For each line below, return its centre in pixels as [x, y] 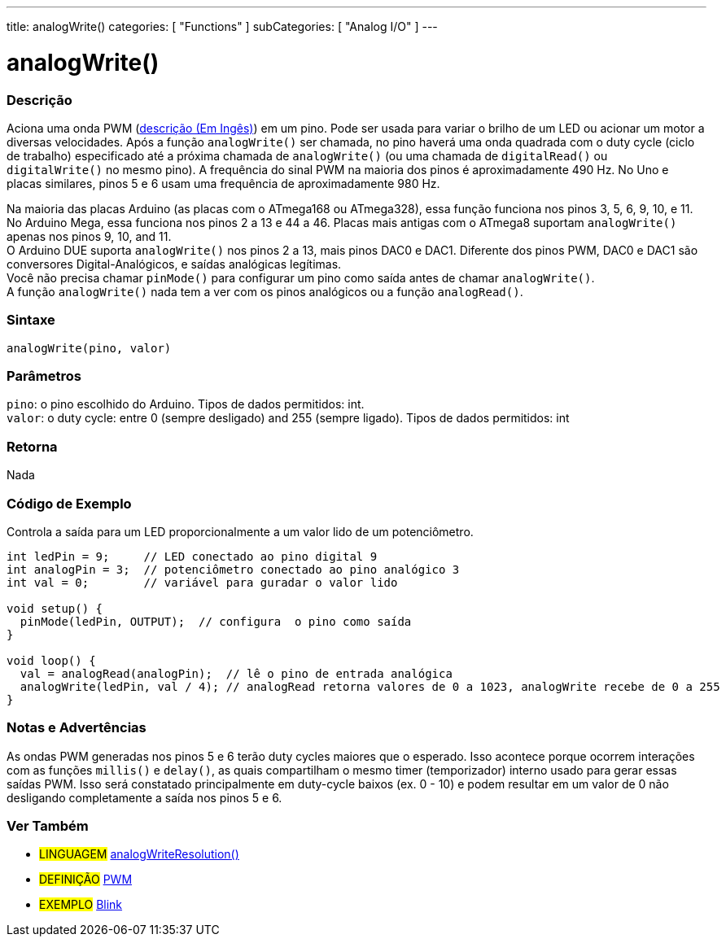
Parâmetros [44, 376]
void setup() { [55, 608]
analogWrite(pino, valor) [89, 348]
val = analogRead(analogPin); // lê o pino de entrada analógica [236, 673]
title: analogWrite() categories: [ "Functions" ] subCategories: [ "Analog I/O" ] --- [222, 26]
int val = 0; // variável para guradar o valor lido [202, 582]
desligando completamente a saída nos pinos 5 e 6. [144, 797]
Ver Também [48, 826]
